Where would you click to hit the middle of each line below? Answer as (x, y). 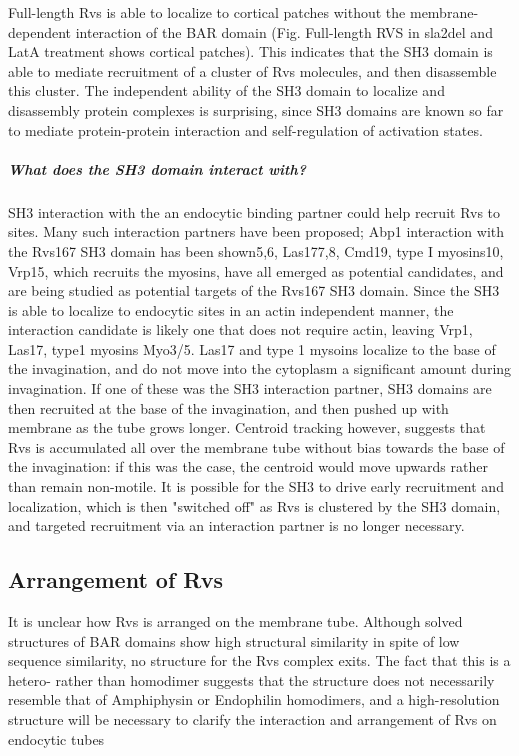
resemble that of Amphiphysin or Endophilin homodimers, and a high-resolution (254, 699)
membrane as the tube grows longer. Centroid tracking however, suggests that (247, 427)
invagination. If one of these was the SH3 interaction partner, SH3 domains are (250, 388)
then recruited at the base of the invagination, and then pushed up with (228, 407)
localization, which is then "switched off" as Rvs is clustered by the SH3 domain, (254, 505)
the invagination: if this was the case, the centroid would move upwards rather (248, 466)
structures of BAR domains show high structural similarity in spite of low (234, 640)
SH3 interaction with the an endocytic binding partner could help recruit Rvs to (254, 211)
